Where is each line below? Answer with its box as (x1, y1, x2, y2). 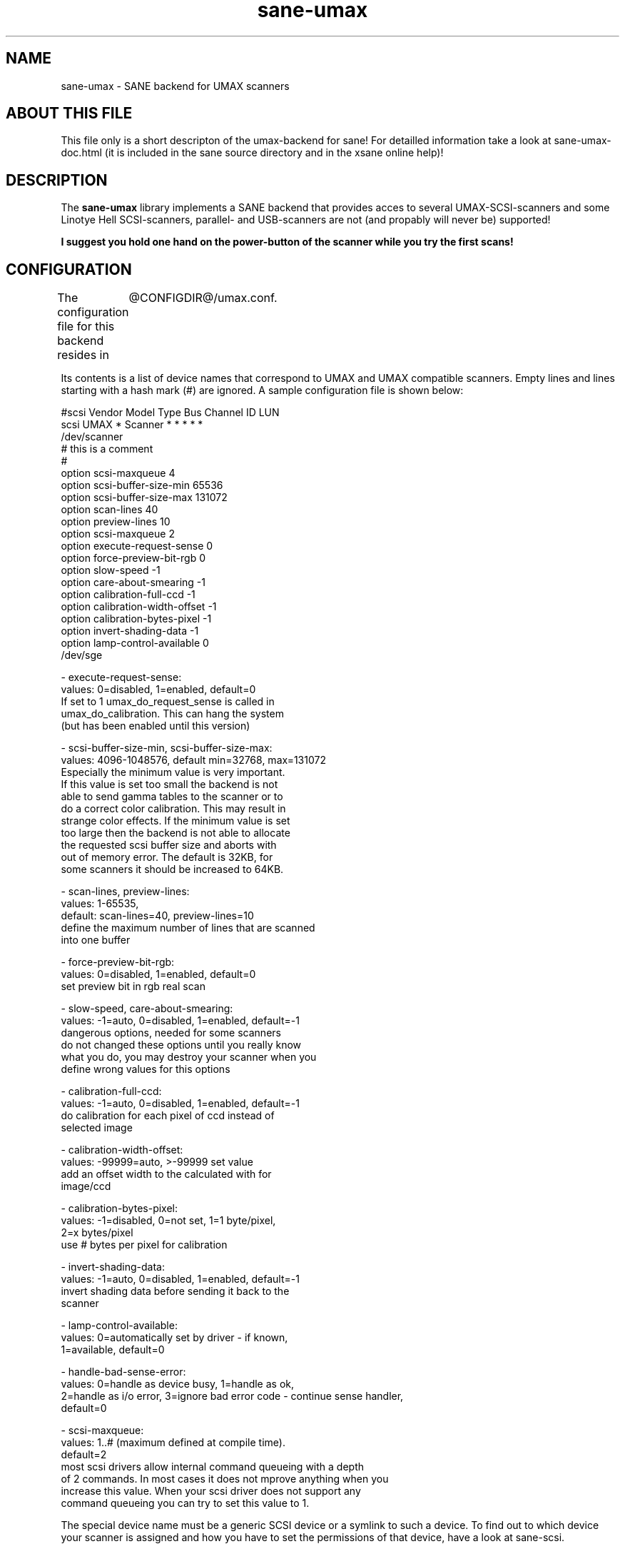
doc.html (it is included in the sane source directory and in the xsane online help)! (61, 146, 444, 159)
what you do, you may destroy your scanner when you (61, 1051, 317, 1064)
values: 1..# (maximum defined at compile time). (61, 1436, 285, 1449)
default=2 (61, 1448, 107, 1461)
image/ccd (61, 1180, 111, 1193)
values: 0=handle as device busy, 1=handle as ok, (61, 1378, 295, 1391)
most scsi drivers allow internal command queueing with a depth (61, 1460, 364, 1473)
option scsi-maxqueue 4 (61, 467, 176, 480)
